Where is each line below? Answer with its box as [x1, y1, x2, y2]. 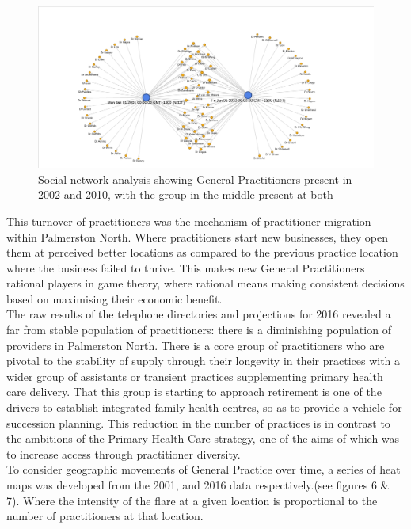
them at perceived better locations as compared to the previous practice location [6, 244, 398, 261]
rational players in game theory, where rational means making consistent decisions [6, 275, 405, 291]
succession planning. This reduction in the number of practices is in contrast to [6, 414, 390, 431]
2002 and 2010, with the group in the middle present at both [38, 186, 333, 203]
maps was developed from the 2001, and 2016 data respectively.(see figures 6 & [6, 477, 390, 493]
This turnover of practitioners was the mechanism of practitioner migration [6, 212, 371, 229]
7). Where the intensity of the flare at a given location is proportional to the [6, 492, 378, 508]
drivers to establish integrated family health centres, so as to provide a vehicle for [6, 399, 402, 416]
